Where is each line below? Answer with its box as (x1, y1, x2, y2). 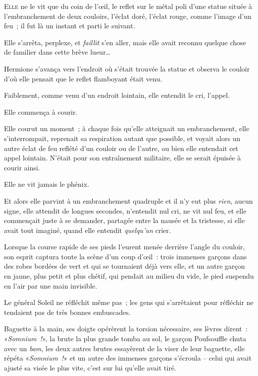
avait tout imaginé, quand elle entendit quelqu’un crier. (4, 225, 171, 235)
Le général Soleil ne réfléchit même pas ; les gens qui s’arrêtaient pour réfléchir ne (4, 297, 254, 307)
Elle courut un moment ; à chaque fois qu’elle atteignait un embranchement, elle (4, 123, 250, 134)
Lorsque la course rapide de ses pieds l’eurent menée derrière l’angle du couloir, (4, 241, 245, 252)
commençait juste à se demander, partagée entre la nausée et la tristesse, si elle (4, 215, 245, 226)
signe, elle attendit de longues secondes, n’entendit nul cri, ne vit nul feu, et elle (4, 205, 247, 216)
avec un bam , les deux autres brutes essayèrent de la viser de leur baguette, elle (4, 343, 245, 353)
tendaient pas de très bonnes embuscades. (4, 306, 131, 317)
